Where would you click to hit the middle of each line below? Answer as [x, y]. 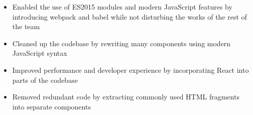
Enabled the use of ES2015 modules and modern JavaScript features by [122, 7]
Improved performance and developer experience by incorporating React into [131, 70]
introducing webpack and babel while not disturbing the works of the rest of [130, 16]
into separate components [51, 106]
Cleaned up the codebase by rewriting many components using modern [121, 43]
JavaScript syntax [40, 53]
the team [26, 26]
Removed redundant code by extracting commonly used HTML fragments [126, 97]
